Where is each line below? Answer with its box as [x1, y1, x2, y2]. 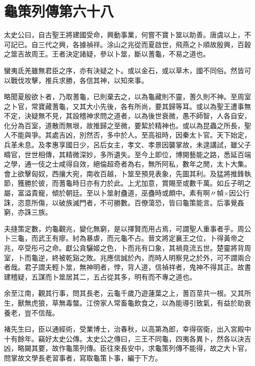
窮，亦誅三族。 [4, 207, 52, 217]
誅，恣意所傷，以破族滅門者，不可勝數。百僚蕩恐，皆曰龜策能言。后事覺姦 [4, 197, 244, 207]
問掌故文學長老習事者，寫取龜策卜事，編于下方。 [4, 352, 162, 363]
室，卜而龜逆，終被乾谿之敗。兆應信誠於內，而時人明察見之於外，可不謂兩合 [4, 252, 251, 262]
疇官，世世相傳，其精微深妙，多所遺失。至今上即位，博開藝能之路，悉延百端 [4, 149, 251, 159]
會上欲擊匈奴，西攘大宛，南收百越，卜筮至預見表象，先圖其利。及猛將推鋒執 [4, 168, 251, 178]
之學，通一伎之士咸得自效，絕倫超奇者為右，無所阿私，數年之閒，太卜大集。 [4, 159, 251, 169]
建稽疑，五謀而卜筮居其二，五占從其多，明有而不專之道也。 [4, 271, 196, 282]
